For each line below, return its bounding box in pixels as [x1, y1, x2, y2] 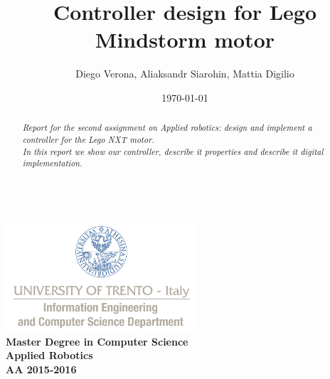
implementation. [22, 157, 82, 169]
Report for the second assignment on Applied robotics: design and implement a [22, 122, 312, 134]
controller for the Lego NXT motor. [22, 133, 154, 145]
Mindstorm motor [95, 25, 275, 54]
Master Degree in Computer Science [6, 333, 188, 348]
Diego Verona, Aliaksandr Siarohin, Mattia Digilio [75, 66, 294, 81]
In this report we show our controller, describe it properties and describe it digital [22, 145, 324, 157]
